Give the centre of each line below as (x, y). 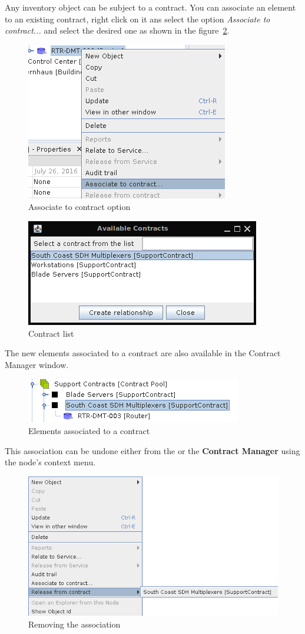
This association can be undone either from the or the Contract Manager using (152, 450)
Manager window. (37, 364)
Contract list (51, 333)
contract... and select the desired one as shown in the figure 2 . (117, 30)
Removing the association (74, 624)
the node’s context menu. (50, 462)
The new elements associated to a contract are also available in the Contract (143, 353)
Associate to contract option (79, 207)
